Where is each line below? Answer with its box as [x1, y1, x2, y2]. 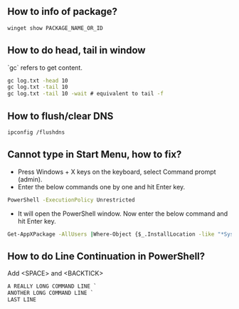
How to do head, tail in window [7, 44, 146, 56]
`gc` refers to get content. [7, 63, 83, 72]
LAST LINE [7, 295, 37, 303]
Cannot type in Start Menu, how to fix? [7, 149, 182, 161]
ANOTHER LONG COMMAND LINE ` [7, 290, 94, 297]
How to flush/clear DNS [7, 110, 114, 122]
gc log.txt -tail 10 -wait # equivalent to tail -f [7, 90, 164, 98]
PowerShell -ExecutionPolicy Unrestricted [7, 196, 135, 204]
